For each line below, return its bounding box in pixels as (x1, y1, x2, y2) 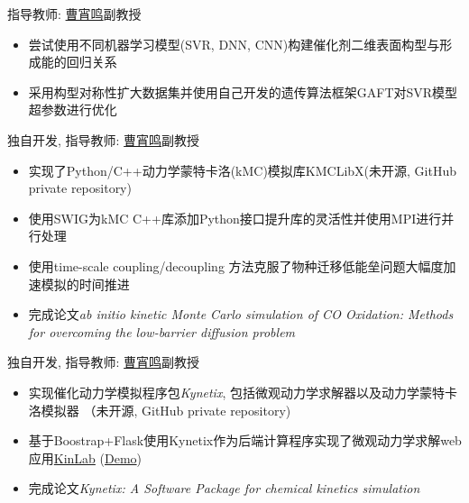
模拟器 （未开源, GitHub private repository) (41, 400, 291, 419)
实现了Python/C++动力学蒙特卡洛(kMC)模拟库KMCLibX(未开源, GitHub (28, 160, 457, 179)
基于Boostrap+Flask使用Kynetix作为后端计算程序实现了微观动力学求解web (28, 431, 462, 450)
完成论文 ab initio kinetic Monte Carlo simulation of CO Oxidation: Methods (28, 305, 454, 324)
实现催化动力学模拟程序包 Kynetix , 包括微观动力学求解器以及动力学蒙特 (28, 382, 445, 401)
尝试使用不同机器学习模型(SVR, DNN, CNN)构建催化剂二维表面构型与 (28, 34, 440, 53)
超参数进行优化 (28, 100, 117, 119)
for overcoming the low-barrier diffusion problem (28, 322, 296, 341)
